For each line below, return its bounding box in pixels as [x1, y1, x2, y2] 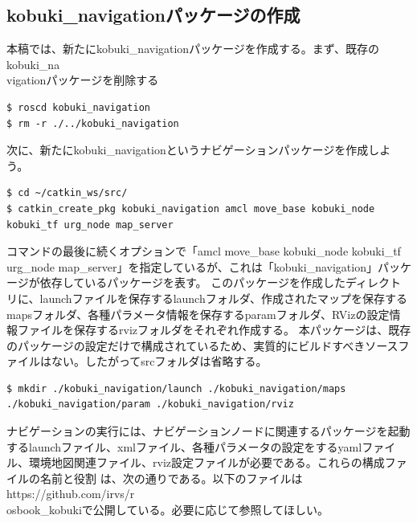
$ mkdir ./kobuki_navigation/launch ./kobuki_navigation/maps [6, 382, 346, 394]
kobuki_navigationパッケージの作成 [6, 2, 300, 27]
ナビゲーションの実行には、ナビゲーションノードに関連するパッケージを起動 [6, 423, 411, 439]
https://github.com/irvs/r [6, 485, 135, 502]
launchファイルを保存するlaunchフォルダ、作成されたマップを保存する [39, 289, 408, 306]
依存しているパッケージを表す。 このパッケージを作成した [39, 274, 346, 291]
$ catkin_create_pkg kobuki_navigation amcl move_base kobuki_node [6, 202, 375, 215]
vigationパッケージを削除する [6, 72, 159, 88]
